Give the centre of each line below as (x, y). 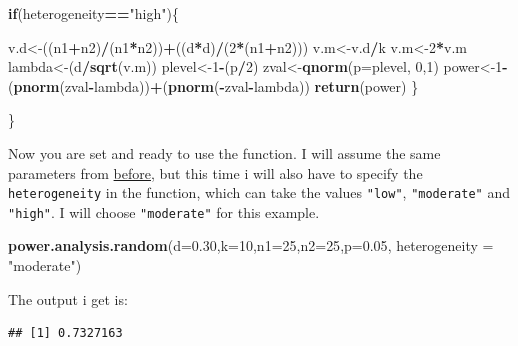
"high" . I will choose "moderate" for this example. (164, 211)
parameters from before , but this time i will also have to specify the (215, 172)
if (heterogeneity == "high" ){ (93, 13)
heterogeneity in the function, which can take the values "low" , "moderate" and (259, 192)
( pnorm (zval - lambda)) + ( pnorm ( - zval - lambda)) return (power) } (213, 85)
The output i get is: (68, 298)
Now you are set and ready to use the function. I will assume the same (224, 152)
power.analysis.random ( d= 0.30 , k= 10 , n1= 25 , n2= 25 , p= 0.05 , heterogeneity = (251, 245)
